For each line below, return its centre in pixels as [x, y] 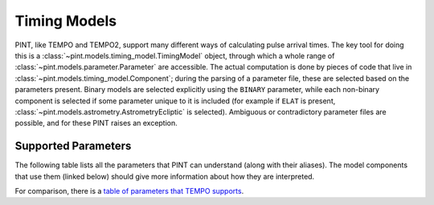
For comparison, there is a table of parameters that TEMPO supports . [129, 191]
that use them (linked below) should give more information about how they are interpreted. [165, 176]
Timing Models [66, 21]
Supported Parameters [73, 146]
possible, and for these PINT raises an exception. [96, 123]
